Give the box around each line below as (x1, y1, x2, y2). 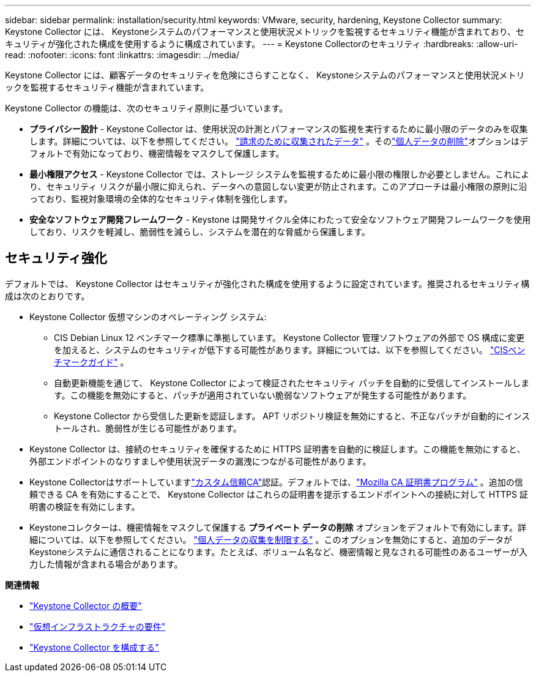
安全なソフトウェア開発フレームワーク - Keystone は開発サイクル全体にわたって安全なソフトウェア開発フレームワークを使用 (29, 214, 531, 225)
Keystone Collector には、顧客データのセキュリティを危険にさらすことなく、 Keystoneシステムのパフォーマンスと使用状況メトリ (5, 70, 525, 80)
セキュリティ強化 (5, 250, 107, 266)
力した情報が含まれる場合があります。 (29, 558, 183, 569)
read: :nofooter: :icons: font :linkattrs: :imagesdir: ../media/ (5, 50, 239, 60)
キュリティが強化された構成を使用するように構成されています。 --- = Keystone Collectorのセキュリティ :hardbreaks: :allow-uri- (5, 39, 518, 49)
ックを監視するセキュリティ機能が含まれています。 (5, 82, 209, 92)
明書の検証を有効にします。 (29, 501, 140, 512)
